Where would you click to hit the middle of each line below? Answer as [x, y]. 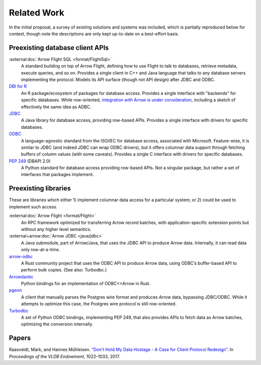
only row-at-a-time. [41, 250]
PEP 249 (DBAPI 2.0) [30, 161]
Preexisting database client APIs [59, 48]
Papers [20, 338]
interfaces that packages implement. [58, 175]
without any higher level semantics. [56, 229]
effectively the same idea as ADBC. [56, 107]
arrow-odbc [21, 256]
